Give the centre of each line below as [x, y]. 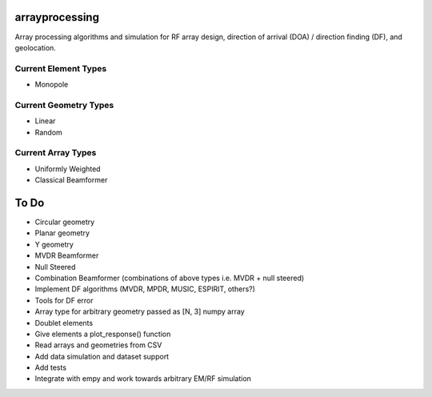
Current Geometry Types [64, 105]
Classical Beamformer [71, 180]
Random [49, 132]
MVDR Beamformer [67, 255]
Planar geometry [62, 233]
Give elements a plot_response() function [103, 334]
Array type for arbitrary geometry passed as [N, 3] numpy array [140, 311]
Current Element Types [61, 68]
